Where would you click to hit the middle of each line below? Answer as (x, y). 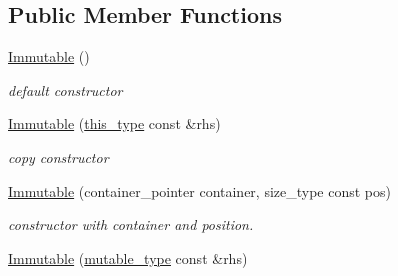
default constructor (65, 89)
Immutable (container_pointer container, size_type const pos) (200, 190)
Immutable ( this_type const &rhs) (114, 123)
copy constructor (58, 156)
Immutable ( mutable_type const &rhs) (128, 257)
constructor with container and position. (131, 224)
